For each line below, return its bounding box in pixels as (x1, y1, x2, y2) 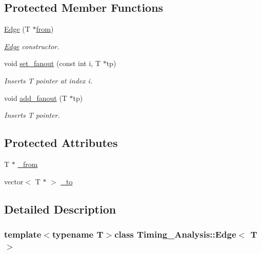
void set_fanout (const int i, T (4, 58, 101, 69)
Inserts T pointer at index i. (4, 75, 93, 86)
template (4, 227, 42, 240)
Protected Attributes (4, 135, 118, 151)
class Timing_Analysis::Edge (114, 227, 236, 240)
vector (4, 176, 24, 186)
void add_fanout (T (4, 92, 67, 103)
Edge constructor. (4, 40, 59, 51)
